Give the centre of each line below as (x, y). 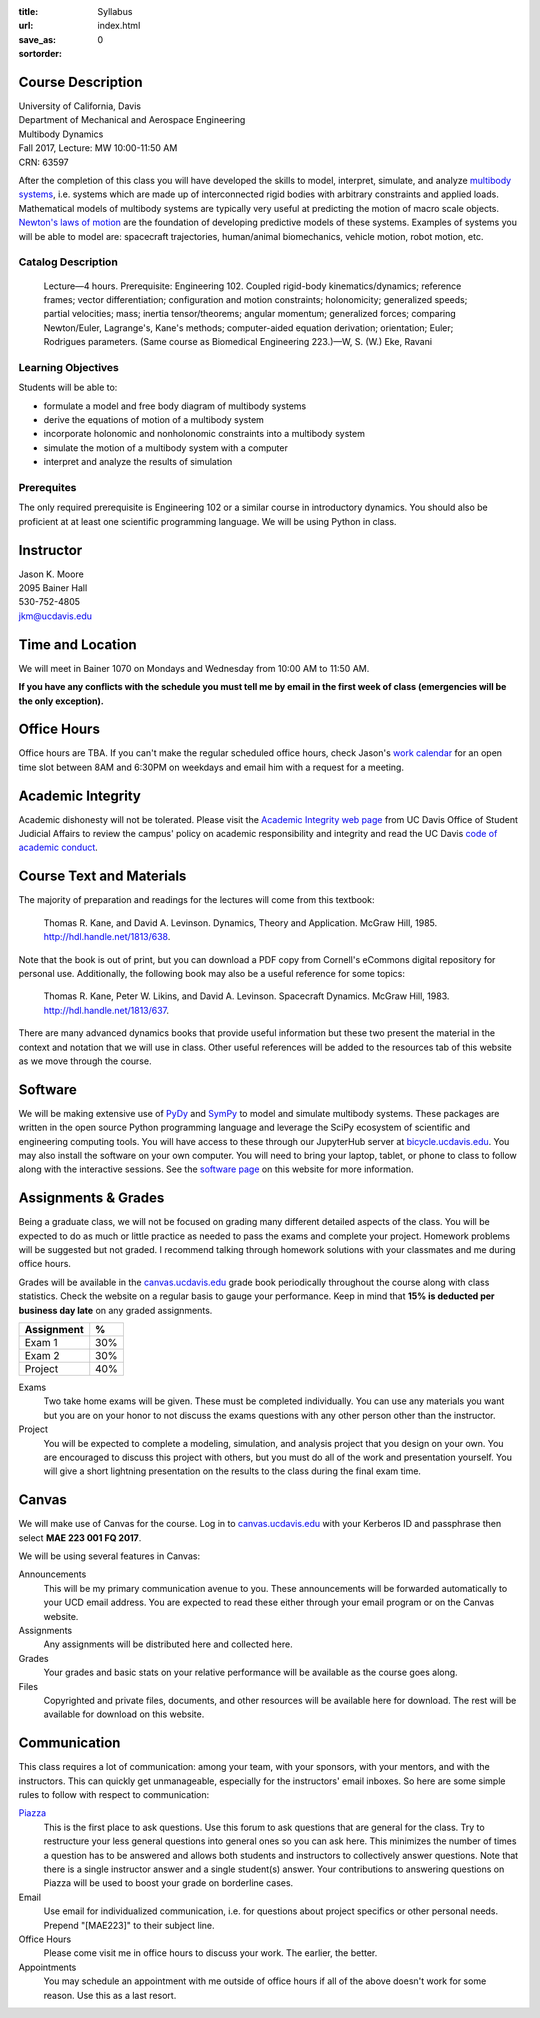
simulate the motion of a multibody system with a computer (166, 447)
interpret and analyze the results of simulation (138, 462)
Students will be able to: (68, 387)
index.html (119, 26)
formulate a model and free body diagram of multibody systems (175, 406)
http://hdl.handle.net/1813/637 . (106, 1010)
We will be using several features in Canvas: (109, 1556)
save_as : (37, 39)
